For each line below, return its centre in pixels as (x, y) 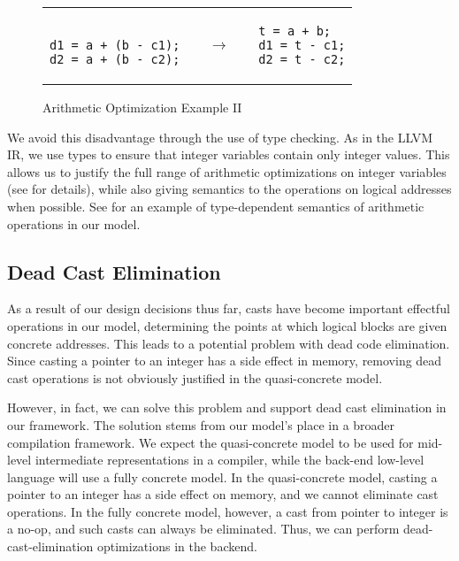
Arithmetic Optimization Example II (142, 107)
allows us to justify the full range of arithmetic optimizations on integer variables (227, 171)
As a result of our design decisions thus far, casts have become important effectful (229, 308)
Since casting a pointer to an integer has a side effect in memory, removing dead (225, 361)
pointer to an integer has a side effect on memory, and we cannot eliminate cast (223, 494)
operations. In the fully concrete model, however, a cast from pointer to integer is (228, 511)
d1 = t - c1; (302, 45)
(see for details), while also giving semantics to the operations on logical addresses (229, 189)
